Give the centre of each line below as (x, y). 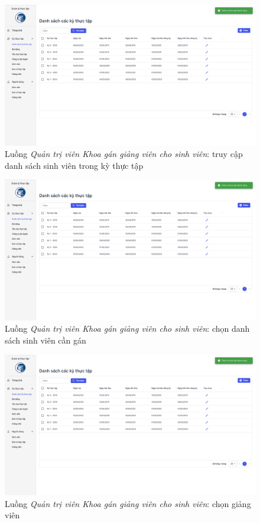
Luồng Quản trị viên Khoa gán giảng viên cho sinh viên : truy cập (124, 154)
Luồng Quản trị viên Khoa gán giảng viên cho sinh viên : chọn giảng (128, 503)
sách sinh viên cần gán (45, 340)
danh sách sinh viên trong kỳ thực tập (74, 165)
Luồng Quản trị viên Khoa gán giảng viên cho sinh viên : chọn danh (127, 328)
